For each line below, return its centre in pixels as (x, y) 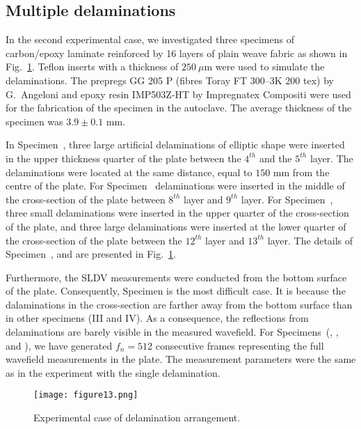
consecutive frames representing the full (240, 345)
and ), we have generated (59, 345)
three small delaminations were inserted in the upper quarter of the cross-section (177, 213)
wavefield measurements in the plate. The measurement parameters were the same (181, 359)
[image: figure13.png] (86, 395)
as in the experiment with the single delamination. (113, 372)
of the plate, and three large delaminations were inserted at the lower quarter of (176, 226)
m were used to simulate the (264, 67)
